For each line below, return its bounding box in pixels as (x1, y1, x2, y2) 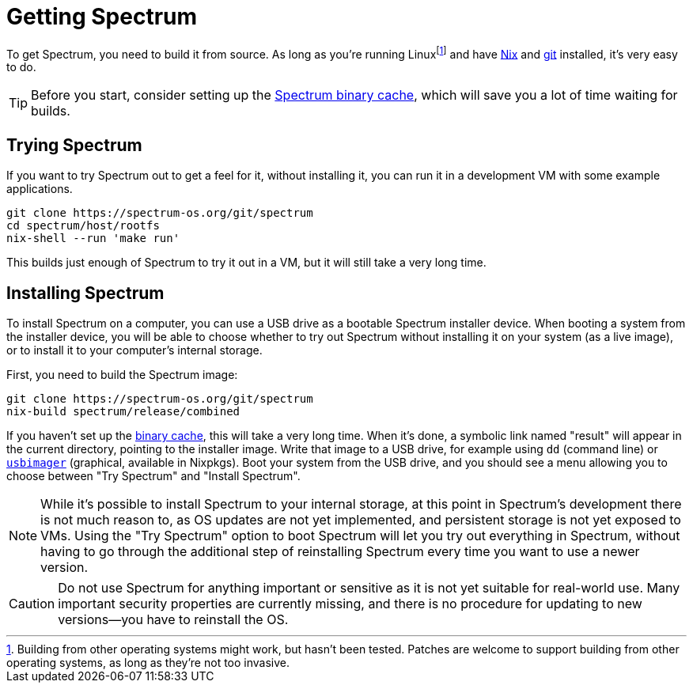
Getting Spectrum (6, 3, 198, 30)
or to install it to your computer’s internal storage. (6, 343, 263, 358)
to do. (6, 60, 36, 74)
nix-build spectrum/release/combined (6, 405, 240, 418)
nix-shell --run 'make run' (6, 232, 180, 245)
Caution (9, 596, 55, 612)
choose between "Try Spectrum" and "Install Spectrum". (6, 469, 301, 483)
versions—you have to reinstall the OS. (58, 611, 289, 628)
